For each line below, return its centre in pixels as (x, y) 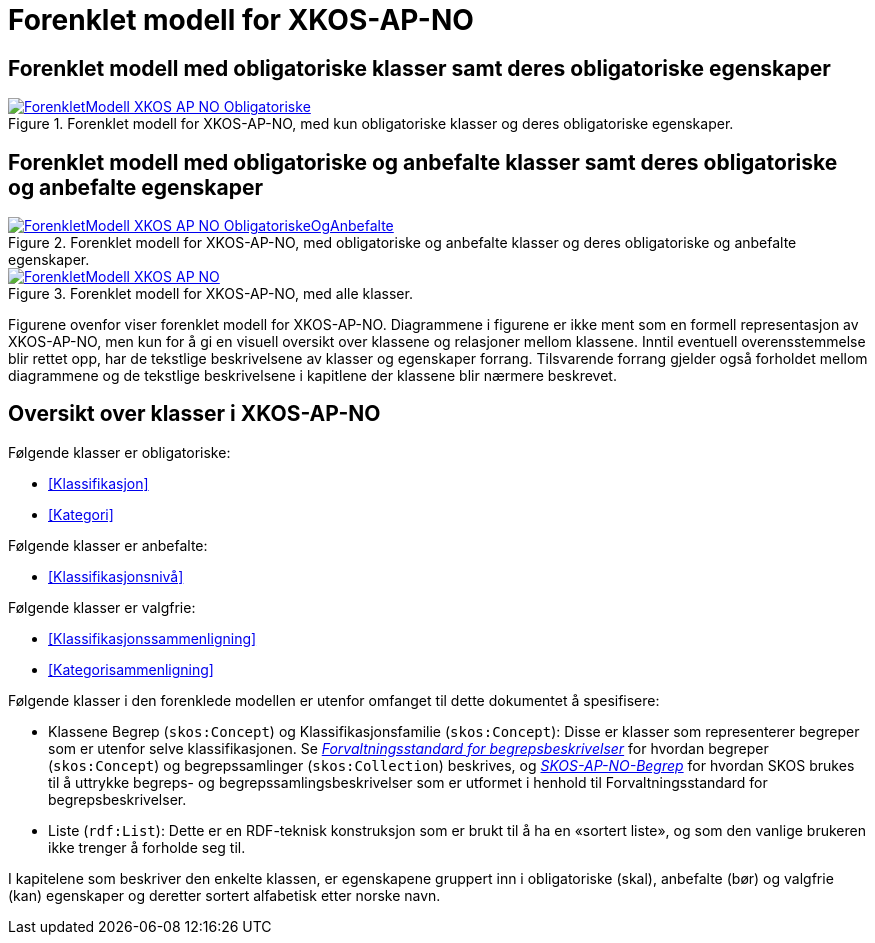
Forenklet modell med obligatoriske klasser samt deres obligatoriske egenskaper (419, 68)
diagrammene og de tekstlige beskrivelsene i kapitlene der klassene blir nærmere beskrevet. (312, 376)
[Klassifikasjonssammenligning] (152, 638)
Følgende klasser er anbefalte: (108, 545)
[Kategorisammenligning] (131, 669)
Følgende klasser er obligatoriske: (119, 452)
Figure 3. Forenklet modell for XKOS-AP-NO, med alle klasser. (210, 294)
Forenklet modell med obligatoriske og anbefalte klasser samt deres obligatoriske (423, 162)
